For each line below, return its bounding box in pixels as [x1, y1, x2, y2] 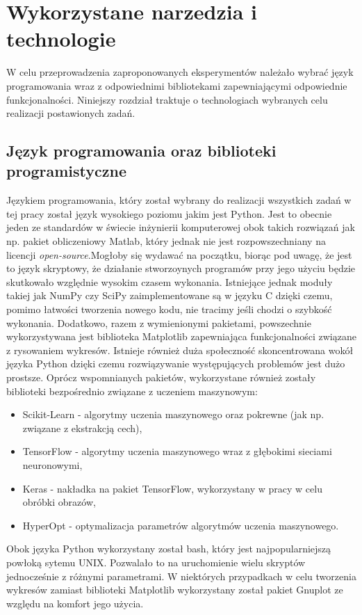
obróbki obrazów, [22, 495, 96, 509]
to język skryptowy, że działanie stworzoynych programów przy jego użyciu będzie [6, 261, 356, 275]
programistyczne [6, 160, 126, 182]
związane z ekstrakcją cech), [22, 420, 142, 435]
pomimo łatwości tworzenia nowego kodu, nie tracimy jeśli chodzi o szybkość [6, 302, 332, 317]
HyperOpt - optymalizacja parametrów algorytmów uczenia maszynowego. [22, 518, 339, 532]
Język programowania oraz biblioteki [6, 140, 277, 161]
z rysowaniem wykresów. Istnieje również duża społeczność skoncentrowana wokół [6, 342, 354, 357]
